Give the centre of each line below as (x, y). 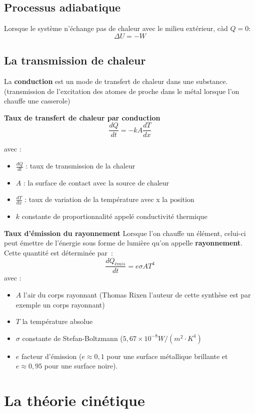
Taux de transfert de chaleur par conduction (82, 117)
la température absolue (57, 321)
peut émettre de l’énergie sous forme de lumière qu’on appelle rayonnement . (123, 243)
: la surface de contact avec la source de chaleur (96, 182)
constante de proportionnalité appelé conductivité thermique (114, 216)
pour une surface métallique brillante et (167, 356)
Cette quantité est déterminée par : (58, 253)
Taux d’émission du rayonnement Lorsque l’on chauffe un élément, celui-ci (125, 233)
